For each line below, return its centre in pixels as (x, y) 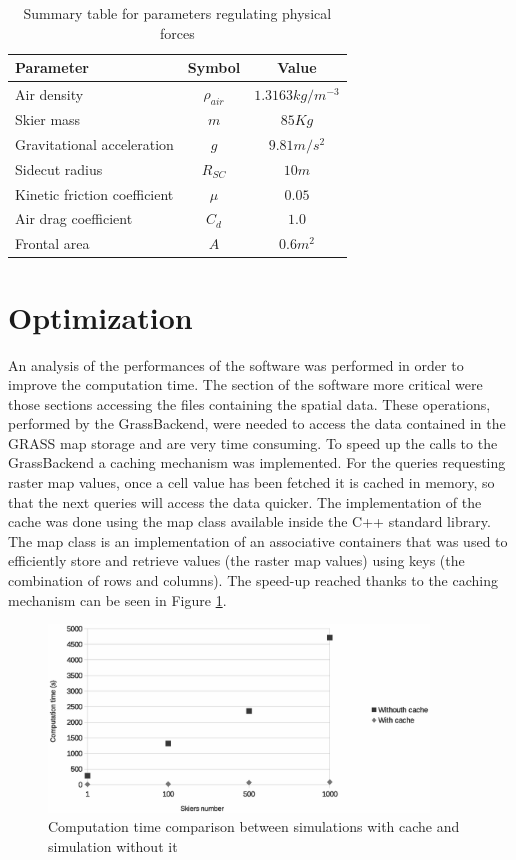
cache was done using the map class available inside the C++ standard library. (249, 521)
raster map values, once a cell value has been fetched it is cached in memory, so (251, 482)
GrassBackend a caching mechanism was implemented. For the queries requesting (257, 462)
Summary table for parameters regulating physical (177, 13)
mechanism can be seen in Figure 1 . (117, 599)
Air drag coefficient (74, 218)
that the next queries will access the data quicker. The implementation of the (245, 501)
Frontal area (52, 243)
